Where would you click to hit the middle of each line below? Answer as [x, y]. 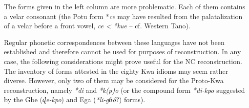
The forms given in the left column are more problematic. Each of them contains [124, 6]
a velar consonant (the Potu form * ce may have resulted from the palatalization [123, 16]
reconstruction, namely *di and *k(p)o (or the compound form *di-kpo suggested [124, 90]
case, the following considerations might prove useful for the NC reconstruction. [123, 61]
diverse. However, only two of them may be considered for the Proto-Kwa [114, 80]
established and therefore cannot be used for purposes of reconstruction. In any [123, 52]
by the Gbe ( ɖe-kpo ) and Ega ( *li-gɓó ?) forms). [75, 99]
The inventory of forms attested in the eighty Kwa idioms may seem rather [116, 71]
